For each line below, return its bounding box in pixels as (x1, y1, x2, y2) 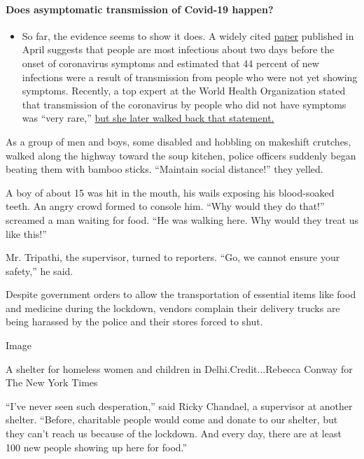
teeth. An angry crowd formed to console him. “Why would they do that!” (6, 199, 325, 213)
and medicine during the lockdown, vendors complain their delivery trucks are (6, 300, 340, 315)
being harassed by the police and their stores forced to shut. (6, 314, 263, 329)
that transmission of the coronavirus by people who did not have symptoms (22, 97, 346, 111)
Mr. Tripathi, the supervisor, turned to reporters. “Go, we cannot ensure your (6, 250, 340, 264)
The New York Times (6, 375, 98, 390)
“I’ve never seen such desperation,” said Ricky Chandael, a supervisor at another (6, 398, 353, 413)
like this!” (6, 226, 47, 241)
